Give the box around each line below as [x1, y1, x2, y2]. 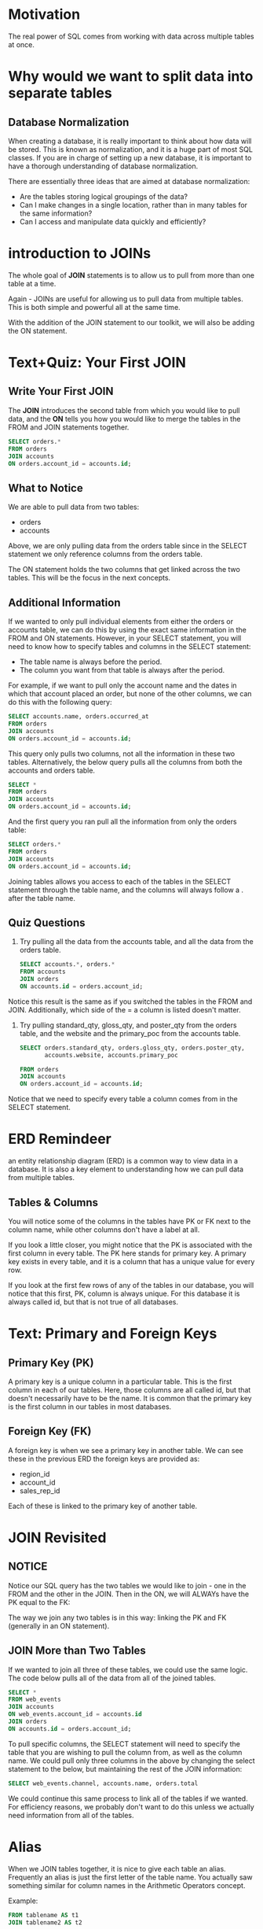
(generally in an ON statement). [8, 1621, 110, 1630]
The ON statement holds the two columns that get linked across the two [8, 565, 241, 574]
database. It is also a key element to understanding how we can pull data [8, 1164, 244, 1174]
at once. [8, 39, 35, 49]
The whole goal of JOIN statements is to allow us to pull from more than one [8, 270, 255, 280]
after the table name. [8, 893, 76, 902]
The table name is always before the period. [19, 657, 163, 666]
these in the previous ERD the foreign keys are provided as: [8, 1454, 200, 1463]
